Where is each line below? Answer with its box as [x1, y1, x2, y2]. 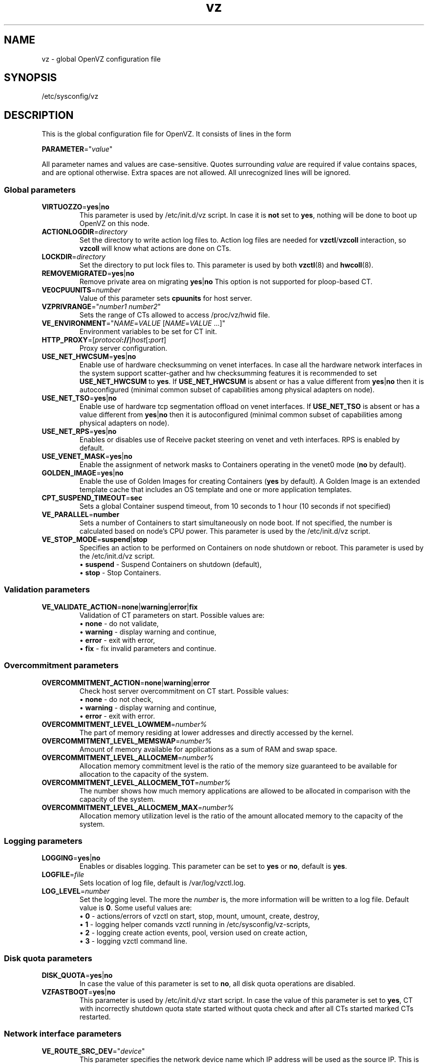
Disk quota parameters [4, 953, 92, 963]
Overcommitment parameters [4, 660, 119, 671]
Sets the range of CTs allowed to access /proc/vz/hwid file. [79, 311, 270, 319]
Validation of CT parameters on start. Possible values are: [79, 611, 265, 619]
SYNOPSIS [4, 71, 57, 84]
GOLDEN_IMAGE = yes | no [42, 469, 124, 477]
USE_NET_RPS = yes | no [42, 427, 117, 436]
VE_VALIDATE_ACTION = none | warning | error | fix [42, 602, 198, 611]
